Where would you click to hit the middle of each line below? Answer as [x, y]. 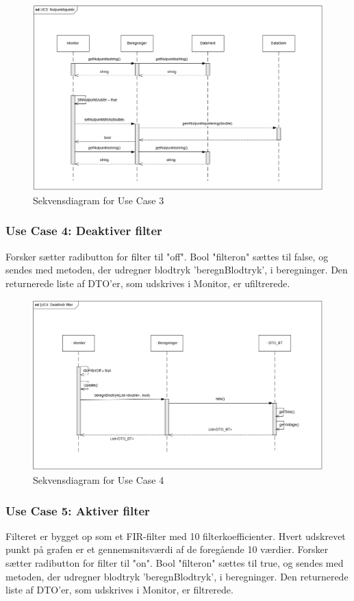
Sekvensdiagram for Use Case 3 [99, 200]
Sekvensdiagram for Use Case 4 [99, 480]
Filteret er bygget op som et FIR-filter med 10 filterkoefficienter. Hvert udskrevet [176, 536]
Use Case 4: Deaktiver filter [84, 231]
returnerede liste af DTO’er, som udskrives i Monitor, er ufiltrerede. [148, 283]
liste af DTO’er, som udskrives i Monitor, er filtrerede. [119, 590]
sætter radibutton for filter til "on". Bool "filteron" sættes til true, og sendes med [175, 563]
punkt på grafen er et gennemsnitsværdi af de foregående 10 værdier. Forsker [167, 549]
